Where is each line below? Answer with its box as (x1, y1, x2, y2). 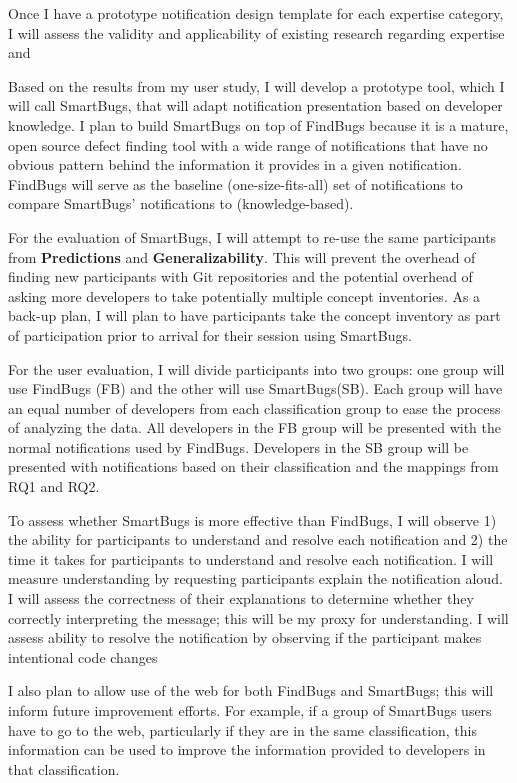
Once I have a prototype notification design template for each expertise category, (8, 3, 504, 23)
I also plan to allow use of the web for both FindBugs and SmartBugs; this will (8, 680, 494, 701)
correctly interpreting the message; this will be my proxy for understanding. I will (8, 607, 509, 628)
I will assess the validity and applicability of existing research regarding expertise (8, 22, 505, 43)
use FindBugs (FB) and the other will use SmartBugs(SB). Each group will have (8, 378, 503, 399)
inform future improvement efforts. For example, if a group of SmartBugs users (8, 700, 492, 720)
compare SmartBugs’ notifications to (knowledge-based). (8, 193, 354, 214)
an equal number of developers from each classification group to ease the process (8, 397, 501, 418)
